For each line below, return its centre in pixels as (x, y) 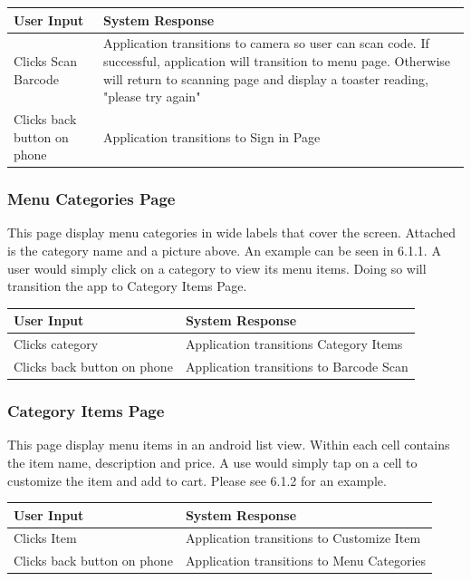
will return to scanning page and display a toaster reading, (265, 78)
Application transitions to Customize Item (303, 538)
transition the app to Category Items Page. (127, 286)
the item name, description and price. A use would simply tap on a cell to (212, 462)
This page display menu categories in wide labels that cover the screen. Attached (232, 232)
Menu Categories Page (91, 199)
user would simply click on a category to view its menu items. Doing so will (217, 268)
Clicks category (56, 344)
